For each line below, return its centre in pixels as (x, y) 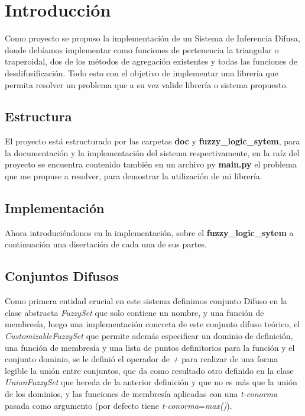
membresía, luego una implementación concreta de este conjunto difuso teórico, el (152, 324)
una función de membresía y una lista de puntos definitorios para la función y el (150, 347)
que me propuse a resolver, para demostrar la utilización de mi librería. (134, 176)
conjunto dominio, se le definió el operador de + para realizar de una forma (142, 359)
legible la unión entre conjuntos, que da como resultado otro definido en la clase (149, 370)
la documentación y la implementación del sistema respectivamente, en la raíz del (152, 152)
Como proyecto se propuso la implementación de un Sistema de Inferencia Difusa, (152, 38)
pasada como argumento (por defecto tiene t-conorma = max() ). (119, 405)
